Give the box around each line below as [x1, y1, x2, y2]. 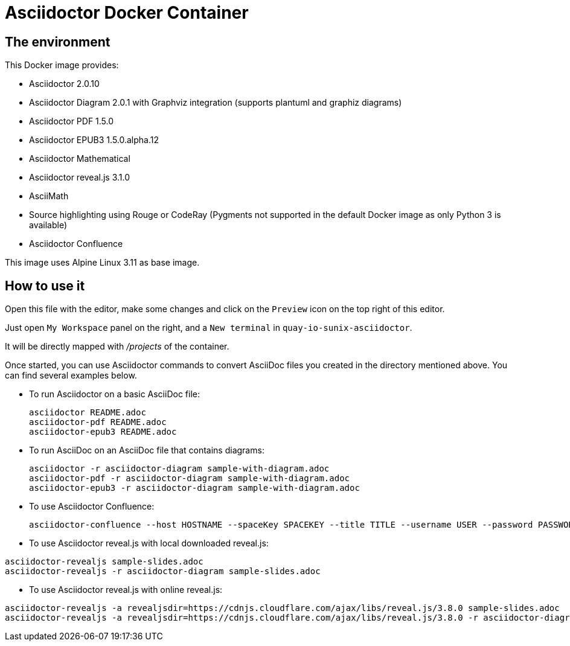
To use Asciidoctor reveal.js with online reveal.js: [29, 584, 223, 595]
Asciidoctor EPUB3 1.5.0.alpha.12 [29, 135, 159, 146]
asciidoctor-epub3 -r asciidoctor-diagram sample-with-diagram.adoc [29, 483, 360, 493]
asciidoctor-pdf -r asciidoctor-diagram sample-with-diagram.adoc [29, 473, 350, 484]
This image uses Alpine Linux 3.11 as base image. [5, 257, 200, 268]
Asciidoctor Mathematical [29, 153, 130, 164]
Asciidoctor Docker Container [5, 2, 249, 23]
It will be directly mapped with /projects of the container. [5, 341, 229, 352]
